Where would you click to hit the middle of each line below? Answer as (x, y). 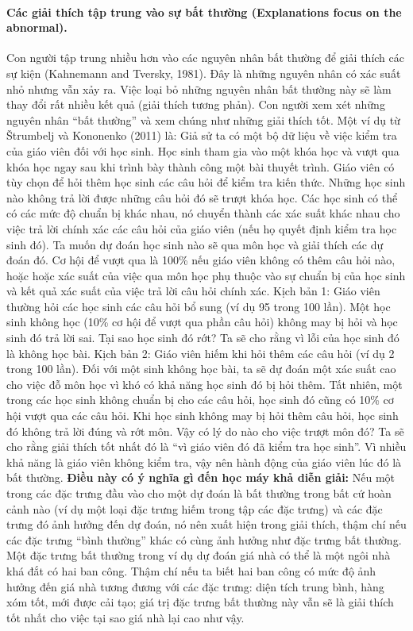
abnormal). (37, 27)
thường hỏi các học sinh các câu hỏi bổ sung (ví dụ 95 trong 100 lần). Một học (199, 306)
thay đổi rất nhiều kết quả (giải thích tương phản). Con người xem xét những (196, 104)
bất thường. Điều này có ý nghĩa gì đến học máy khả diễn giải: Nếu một (201, 477)
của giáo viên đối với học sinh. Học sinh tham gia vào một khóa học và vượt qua (203, 150)
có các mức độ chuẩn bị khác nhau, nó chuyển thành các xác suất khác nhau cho (203, 213)
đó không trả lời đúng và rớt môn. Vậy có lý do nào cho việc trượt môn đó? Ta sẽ (205, 431)
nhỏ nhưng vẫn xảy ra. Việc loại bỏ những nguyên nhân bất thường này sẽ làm (199, 88)
